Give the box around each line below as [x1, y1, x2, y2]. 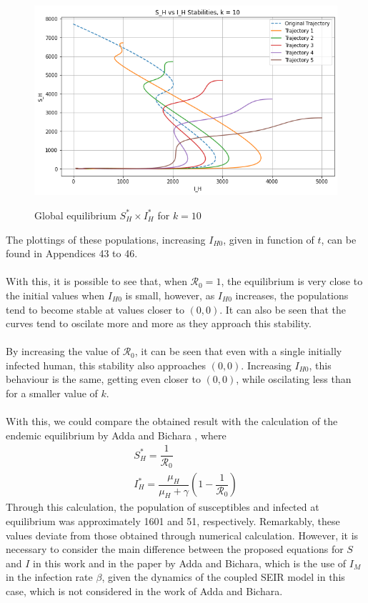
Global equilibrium [34, 207, 116, 222]
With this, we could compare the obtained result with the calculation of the [6, 414, 338, 429]
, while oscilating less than [236, 372, 352, 387]
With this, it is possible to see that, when [6, 274, 187, 289]
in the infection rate [6, 569, 93, 584]
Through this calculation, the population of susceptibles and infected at [6, 499, 319, 514]
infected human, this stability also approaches [6, 357, 206, 372]
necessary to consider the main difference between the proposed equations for [6, 542, 344, 557]
